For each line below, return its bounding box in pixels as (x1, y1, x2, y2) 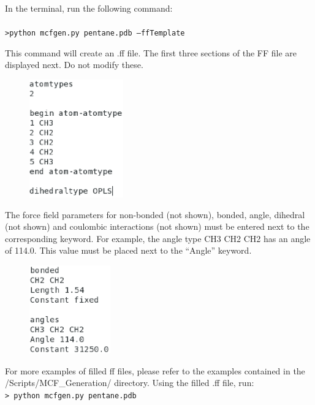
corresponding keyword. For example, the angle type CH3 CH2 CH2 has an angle (5, 232, 311, 244)
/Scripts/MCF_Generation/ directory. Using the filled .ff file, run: (5, 376, 254, 389)
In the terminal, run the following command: (5, 2, 173, 14)
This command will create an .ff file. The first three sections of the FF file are (5, 46, 297, 59)
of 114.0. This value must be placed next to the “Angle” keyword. (5, 244, 252, 257)
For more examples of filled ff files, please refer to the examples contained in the (5, 364, 305, 377)
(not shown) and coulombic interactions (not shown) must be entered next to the (5, 220, 309, 233)
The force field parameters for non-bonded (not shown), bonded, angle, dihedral (5, 208, 305, 221)
